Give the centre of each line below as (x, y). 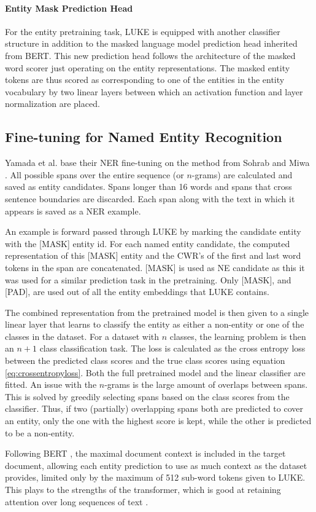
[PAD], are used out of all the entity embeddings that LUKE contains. (137, 292)
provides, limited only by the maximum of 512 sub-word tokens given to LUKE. (155, 477)
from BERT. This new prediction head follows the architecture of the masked (150, 55)
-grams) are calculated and (242, 174)
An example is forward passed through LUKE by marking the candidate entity (153, 231)
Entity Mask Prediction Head (69, 8)
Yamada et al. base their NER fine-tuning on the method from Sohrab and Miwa (157, 163)
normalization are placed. (52, 104)
